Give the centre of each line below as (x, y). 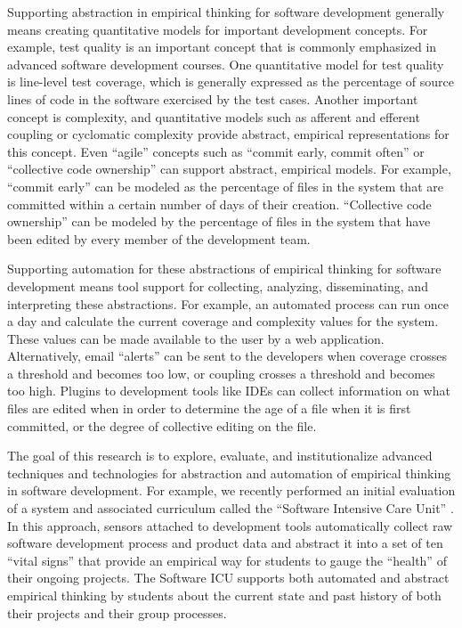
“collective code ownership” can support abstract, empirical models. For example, (229, 169)
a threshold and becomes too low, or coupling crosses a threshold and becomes (221, 373)
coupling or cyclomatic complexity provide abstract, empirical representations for (228, 134)
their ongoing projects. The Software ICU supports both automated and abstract (228, 578)
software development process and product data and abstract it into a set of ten (225, 543)
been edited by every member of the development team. (159, 238)
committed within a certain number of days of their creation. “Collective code (219, 204)
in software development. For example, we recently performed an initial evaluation (231, 490)
